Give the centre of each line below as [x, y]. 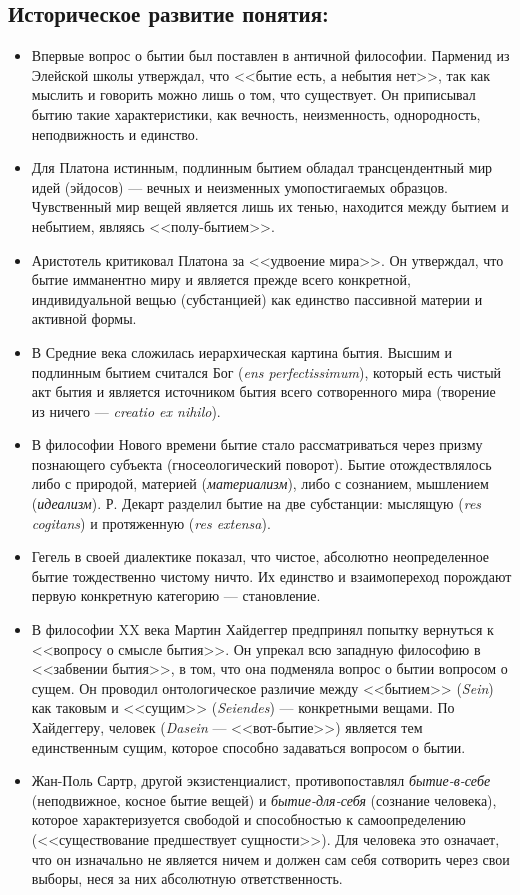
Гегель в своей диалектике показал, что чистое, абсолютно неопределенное [260, 556]
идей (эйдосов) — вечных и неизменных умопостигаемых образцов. [239, 186]
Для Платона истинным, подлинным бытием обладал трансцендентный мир [262, 167]
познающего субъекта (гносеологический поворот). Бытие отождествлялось [261, 463]
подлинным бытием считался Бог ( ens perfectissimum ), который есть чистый [266, 371]
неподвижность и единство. [115, 133]
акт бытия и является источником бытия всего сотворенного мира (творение [263, 391]
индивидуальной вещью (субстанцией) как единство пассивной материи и [257, 298]
